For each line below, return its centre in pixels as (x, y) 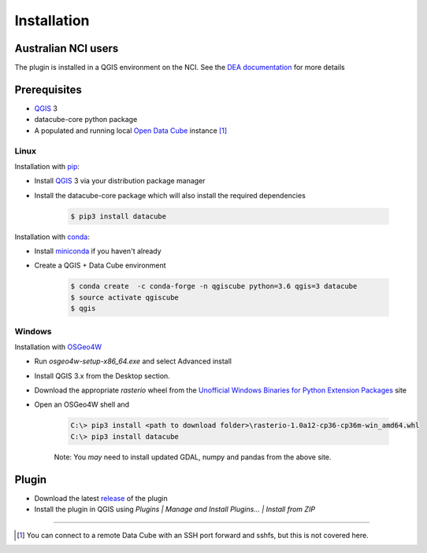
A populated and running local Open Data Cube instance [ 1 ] (131, 131)
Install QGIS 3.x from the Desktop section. (102, 376)
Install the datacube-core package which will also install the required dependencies (170, 195)
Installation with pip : (47, 166)
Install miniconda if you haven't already (98, 251)
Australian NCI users (67, 48)
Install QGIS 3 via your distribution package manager (120, 181)
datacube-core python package (86, 120)
